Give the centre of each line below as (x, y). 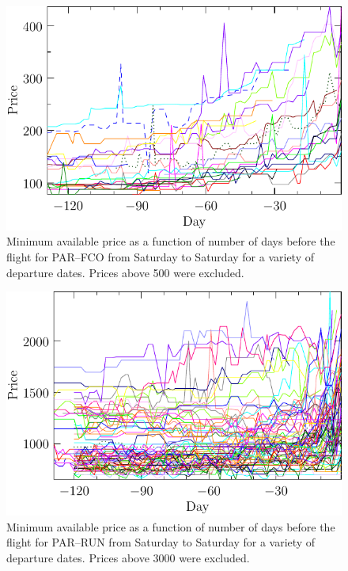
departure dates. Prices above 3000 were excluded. (128, 557)
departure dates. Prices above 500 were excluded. (125, 272)
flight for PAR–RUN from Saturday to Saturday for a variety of (161, 542)
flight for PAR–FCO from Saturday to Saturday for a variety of (160, 257)
